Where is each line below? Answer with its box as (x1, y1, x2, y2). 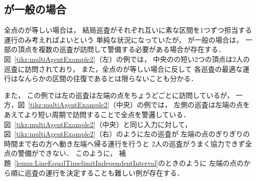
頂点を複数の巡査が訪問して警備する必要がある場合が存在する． (17, 44, 225, 54)
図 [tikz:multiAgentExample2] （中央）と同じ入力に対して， (4, 119, 192, 129)
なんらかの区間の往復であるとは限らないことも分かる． (17, 73, 198, 84)
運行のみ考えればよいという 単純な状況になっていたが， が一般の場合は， (4, 34, 243, 45)
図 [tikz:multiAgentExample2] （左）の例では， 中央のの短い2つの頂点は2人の (4, 53, 250, 64)
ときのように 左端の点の (165, 157, 244, 168)
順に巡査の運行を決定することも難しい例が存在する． (10, 167, 184, 178)
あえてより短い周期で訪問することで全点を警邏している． (4, 109, 190, 119)
